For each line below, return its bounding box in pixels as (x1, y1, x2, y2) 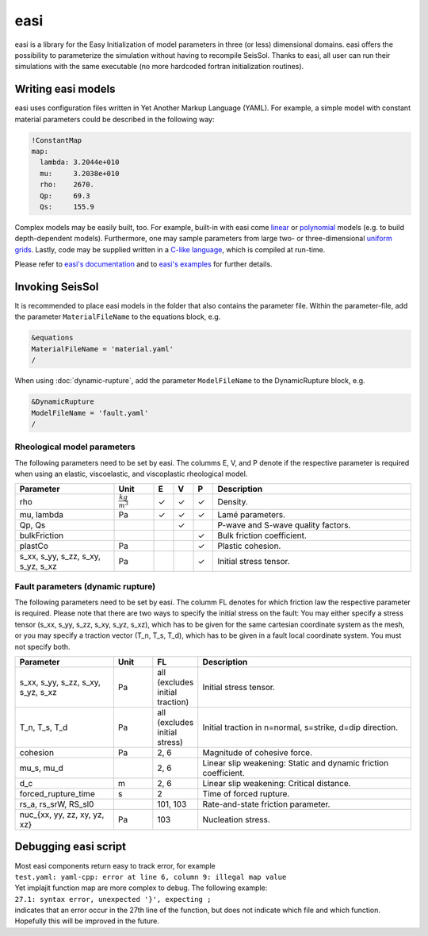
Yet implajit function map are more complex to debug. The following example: (14, 883, 268, 892)
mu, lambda (19, 509, 63, 520)
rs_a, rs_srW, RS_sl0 (19, 799, 94, 809)
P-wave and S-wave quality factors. (217, 520, 351, 531)
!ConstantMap (31, 136, 82, 144)
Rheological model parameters (14, 441, 136, 452)
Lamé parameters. (217, 509, 285, 520)
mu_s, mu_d (19, 762, 63, 773)
